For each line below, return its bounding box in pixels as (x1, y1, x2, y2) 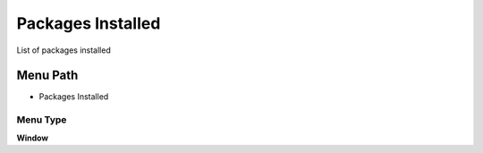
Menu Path (16, 68, 79, 83)
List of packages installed (16, 45, 111, 55)
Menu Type (16, 114, 67, 126)
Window (16, 132, 49, 143)
